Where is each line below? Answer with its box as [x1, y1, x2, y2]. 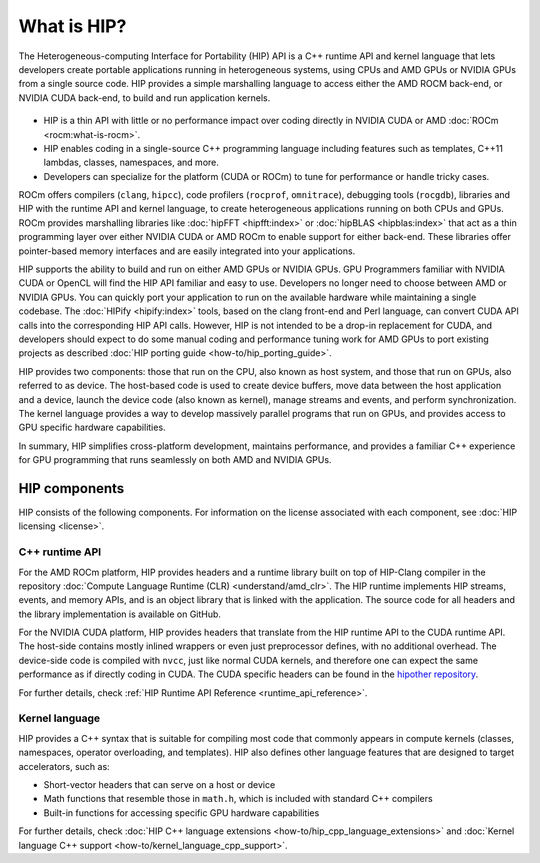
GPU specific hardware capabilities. [18, 421, 166, 434]
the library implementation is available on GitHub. [18, 608, 222, 620]
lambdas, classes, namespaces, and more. [43, 156, 220, 169]
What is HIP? [18, 15, 127, 37]
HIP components [18, 480, 125, 497]
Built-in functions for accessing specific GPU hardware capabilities [43, 806, 320, 819]
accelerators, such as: [18, 760, 110, 772]
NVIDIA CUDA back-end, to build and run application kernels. [18, 91, 271, 104]
